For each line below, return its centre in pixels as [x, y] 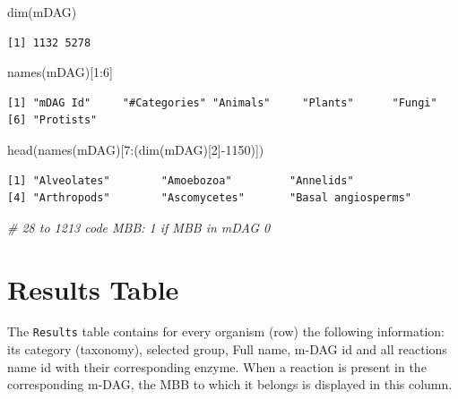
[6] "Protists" [52, 120]
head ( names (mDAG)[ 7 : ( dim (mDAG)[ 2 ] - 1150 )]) [136, 149]
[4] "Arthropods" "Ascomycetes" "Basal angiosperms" [210, 198]
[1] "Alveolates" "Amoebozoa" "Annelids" [181, 180]
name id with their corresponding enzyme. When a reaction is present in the [217, 366]
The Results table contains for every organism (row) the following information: [226, 331]
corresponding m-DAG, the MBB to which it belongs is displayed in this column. [230, 384]
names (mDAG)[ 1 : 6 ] [60, 72]
